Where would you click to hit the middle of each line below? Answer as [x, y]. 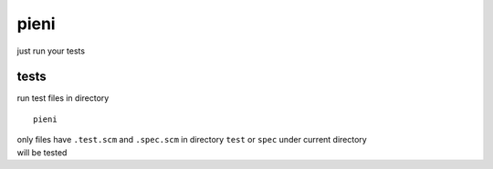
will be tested [42, 152]
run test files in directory [63, 98]
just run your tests [51, 51]
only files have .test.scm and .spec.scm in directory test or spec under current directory [192, 140]
